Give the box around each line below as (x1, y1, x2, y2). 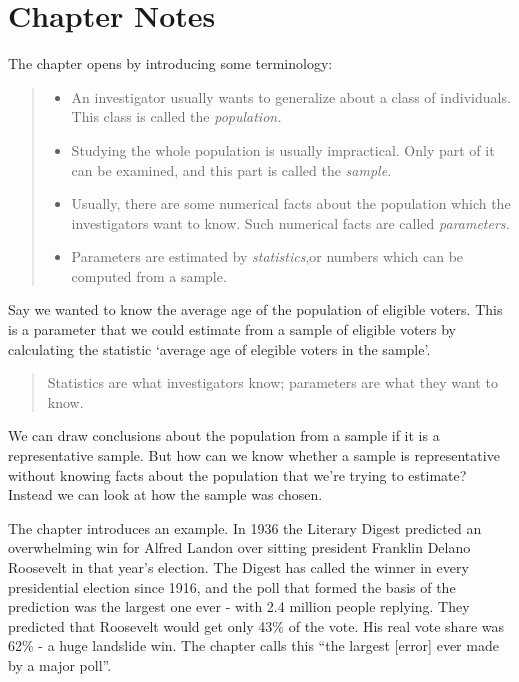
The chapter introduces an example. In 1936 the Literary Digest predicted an (8, 517, 482, 538)
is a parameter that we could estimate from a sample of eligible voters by (8, 319, 457, 340)
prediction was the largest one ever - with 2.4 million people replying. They (8, 596, 470, 617)
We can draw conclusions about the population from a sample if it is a (8, 425, 440, 446)
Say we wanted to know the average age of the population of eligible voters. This (8, 299, 503, 320)
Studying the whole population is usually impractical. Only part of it (71, 139, 495, 160)
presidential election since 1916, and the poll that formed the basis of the (8, 576, 456, 597)
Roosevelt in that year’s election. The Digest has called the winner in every (8, 557, 469, 577)
